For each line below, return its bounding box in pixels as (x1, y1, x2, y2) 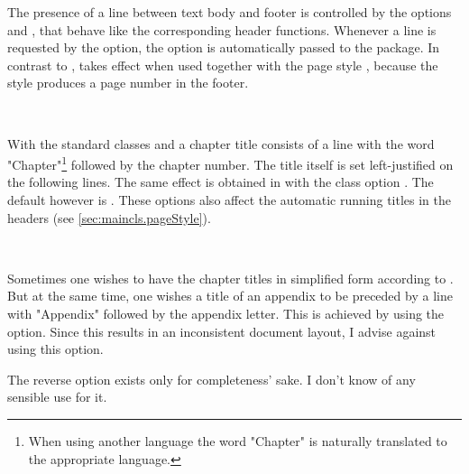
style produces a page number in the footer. (7, 73, 249, 92)
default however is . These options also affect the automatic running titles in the (7, 191, 451, 209)
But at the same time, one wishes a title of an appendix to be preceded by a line (7, 286, 453, 305)
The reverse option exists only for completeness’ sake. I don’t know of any (7, 369, 416, 388)
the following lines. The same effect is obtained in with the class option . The (7, 172, 434, 191)
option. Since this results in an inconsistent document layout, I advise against (7, 321, 437, 340)
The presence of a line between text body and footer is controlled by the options (7, 3, 452, 21)
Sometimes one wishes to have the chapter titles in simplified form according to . (7, 268, 454, 287)
